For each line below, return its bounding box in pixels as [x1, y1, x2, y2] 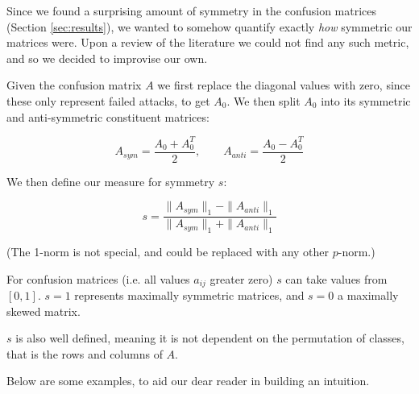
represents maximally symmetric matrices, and [74, 286, 305, 303]
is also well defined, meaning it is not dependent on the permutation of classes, [15, 330, 404, 346]
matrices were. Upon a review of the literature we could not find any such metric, [6, 34, 409, 51]
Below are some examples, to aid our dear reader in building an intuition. [6, 372, 370, 389]
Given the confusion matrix [6, 77, 142, 93]
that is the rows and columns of [6, 345, 163, 362]
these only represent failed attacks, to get [6, 92, 210, 109]
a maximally [338, 286, 399, 303]
